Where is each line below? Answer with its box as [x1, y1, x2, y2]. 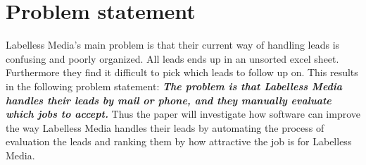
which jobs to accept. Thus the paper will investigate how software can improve [6, 106, 361, 121]
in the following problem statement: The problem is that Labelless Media [6, 78, 343, 93]
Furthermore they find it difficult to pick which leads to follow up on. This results [6, 65, 358, 80]
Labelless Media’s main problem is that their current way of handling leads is [6, 37, 340, 52]
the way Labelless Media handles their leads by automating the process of [6, 120, 324, 135]
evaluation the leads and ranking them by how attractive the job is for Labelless [6, 134, 352, 149]
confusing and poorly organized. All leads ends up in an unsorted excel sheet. [6, 51, 339, 66]
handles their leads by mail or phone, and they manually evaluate [6, 92, 332, 107]
